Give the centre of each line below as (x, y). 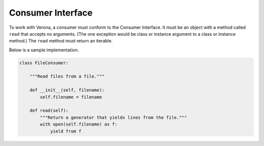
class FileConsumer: (44, 63)
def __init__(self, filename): (67, 90)
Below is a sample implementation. (44, 50)
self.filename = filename (71, 97)
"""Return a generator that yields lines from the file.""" (113, 117)
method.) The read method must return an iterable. (61, 41)
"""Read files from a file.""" (67, 76)
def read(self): (49, 111)
